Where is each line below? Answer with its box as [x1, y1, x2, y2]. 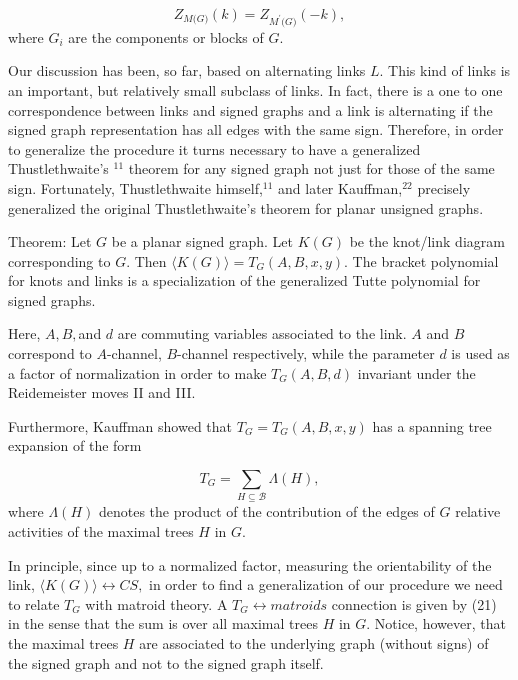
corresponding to [8, 250, 111, 271]
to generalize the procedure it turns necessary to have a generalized [8, 138, 421, 159]
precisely [417, 177, 471, 198]
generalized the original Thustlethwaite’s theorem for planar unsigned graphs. [8, 197, 484, 218]
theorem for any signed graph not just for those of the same [128, 158, 495, 179]
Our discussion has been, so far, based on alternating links [8, 60, 366, 81]
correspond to [8, 343, 92, 364]
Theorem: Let [8, 231, 92, 252]
